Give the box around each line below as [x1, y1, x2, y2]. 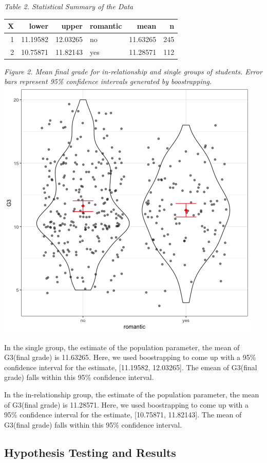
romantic [89, 21, 122, 31]
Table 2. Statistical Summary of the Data [4, 1, 133, 11]
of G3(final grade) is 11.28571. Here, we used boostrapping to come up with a [4, 399, 249, 410]
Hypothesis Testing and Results [4, 444, 176, 460]
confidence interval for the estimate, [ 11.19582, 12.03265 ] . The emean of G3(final [4, 361, 257, 372]
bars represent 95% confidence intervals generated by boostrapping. [4, 76, 212, 87]
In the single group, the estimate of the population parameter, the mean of [4, 341, 240, 352]
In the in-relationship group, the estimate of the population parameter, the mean [4, 389, 259, 400]
